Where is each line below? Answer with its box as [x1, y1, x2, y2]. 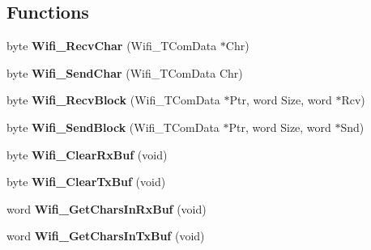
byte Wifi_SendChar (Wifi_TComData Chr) [6, 64, 243, 81]
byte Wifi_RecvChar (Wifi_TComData [6, 37, 217, 54]
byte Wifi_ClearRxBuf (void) [6, 146, 168, 163]
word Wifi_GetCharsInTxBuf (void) [6, 227, 205, 244]
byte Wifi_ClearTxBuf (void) [6, 173, 166, 190]
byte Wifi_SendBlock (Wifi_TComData [6, 118, 220, 135]
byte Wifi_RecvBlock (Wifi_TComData [6, 91, 220, 108]
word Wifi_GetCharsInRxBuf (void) [6, 200, 207, 217]
